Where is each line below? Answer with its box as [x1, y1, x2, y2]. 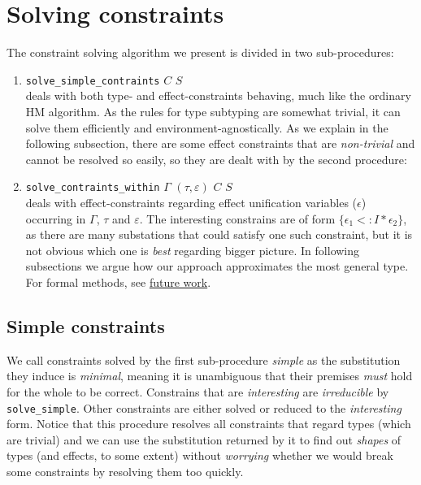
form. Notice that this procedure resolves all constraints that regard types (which [7, 415, 411, 432]
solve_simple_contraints [25, 75, 160, 87]
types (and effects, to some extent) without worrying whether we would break [7, 447, 393, 464]
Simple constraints [7, 313, 165, 338]
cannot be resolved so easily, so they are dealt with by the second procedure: [25, 150, 407, 167]
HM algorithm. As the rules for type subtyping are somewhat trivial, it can [25, 102, 401, 119]
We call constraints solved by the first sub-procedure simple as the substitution [7, 351, 401, 368]
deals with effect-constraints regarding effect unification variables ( [25, 194, 358, 210]
